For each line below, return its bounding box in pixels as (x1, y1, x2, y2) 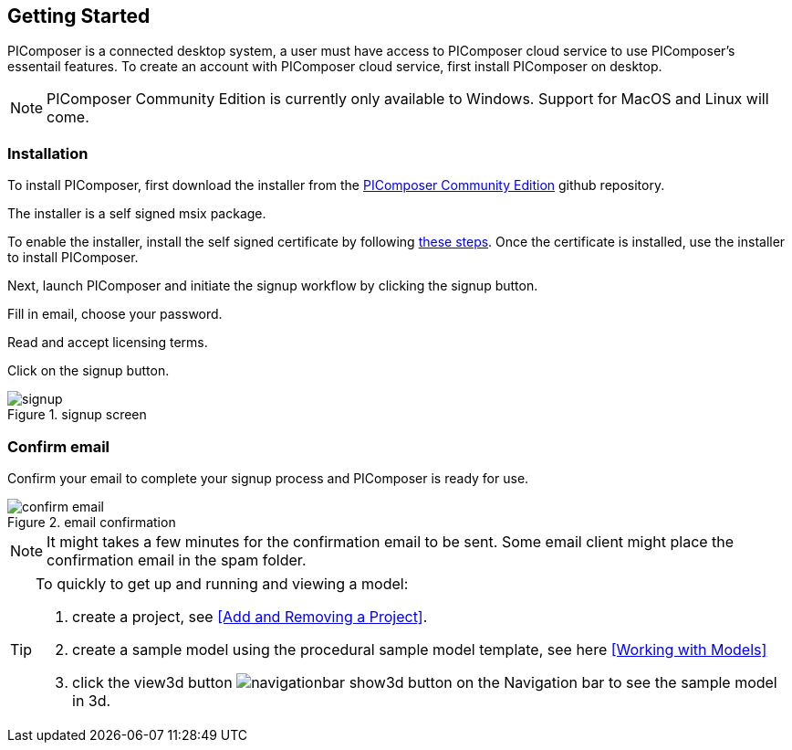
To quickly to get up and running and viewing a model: (36, 574, 409, 593)
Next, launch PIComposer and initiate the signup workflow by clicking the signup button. (7, 278, 538, 294)
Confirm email (7, 437, 110, 456)
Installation (7, 143, 89, 163)
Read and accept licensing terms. (7, 334, 208, 351)
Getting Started (7, 5, 151, 27)
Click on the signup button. (7, 363, 170, 379)
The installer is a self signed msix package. (7, 206, 266, 222)
